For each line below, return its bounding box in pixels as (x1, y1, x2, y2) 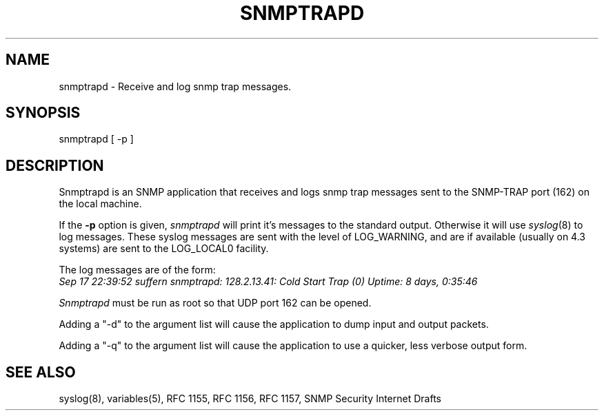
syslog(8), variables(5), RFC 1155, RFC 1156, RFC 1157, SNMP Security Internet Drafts (59, 393, 441, 405)
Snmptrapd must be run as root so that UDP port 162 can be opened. (59, 297, 372, 309)
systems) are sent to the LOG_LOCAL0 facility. (59, 242, 269, 255)
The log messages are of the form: (59, 264, 216, 276)
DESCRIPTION (6, 156, 104, 174)
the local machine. (59, 198, 142, 210)
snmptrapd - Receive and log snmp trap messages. (59, 80, 292, 92)
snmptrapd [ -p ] (59, 133, 134, 145)
